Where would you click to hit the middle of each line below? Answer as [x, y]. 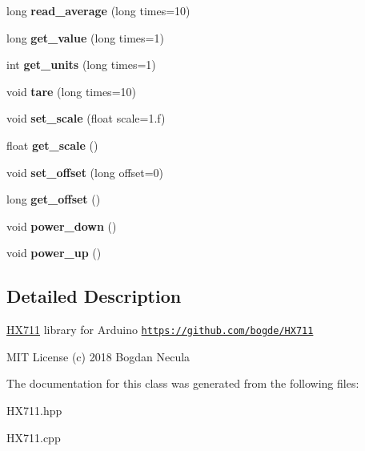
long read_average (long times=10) [98, 10]
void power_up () [54, 253]
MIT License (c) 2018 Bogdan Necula [98, 356]
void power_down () [62, 225]
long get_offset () [54, 199]
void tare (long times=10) [71, 91]
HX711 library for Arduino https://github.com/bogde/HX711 [160, 330]
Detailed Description [94, 296]
